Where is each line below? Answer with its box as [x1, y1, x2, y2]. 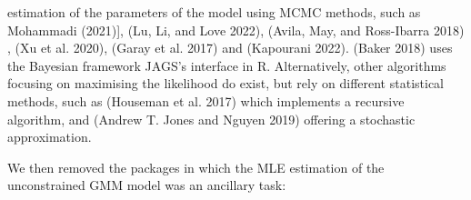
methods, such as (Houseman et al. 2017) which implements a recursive [7, 91, 405, 110]
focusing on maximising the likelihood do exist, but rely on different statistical [7, 74, 444, 93]
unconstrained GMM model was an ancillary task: [7, 175, 286, 195]
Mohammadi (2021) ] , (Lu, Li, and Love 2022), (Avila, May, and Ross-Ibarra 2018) [7, 20, 465, 39]
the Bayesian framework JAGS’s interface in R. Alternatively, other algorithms [7, 55, 446, 75]
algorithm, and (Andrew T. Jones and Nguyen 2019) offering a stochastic [7, 109, 416, 128]
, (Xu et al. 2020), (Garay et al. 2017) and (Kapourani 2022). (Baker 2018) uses [7, 38, 453, 57]
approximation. [7, 127, 92, 146]
